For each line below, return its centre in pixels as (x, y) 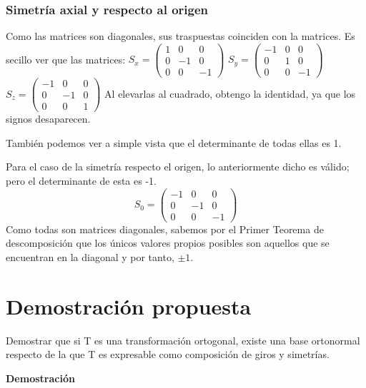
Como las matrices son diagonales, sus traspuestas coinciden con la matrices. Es (180, 36)
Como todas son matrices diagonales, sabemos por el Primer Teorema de (165, 229)
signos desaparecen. (48, 119)
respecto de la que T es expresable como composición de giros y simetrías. (168, 354)
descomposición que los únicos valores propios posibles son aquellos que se (168, 243)
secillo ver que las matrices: (66, 59)
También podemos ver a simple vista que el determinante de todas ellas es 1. (174, 142)
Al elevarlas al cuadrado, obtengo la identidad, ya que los (230, 93)
